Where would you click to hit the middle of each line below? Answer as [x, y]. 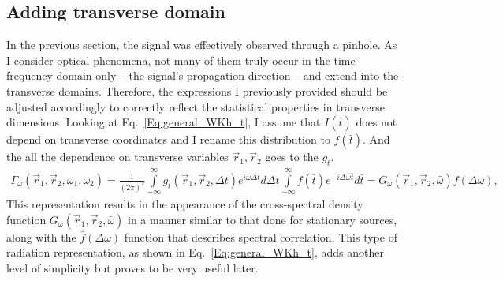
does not [376, 122]
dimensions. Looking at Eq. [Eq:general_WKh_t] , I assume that [164, 122]
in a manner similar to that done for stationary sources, [263, 219]
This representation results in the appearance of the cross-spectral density [185, 204]
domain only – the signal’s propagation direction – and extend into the [227, 75]
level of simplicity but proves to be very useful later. [132, 267]
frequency [30, 75]
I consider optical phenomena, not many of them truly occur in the [168, 60]
